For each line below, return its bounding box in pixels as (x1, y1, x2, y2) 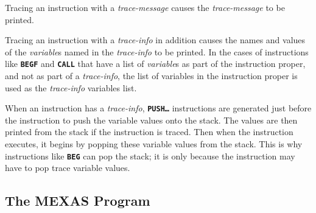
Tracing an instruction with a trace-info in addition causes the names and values (5, 33, 306, 46)
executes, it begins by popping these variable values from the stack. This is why (5, 138, 303, 150)
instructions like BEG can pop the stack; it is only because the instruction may (5, 149, 295, 162)
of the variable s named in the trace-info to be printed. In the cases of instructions (5, 45, 309, 58)
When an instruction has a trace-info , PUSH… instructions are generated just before (5, 102, 312, 114)
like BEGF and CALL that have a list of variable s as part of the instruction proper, (5, 57, 306, 70)
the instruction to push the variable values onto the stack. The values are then (5, 113, 298, 126)
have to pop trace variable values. (5, 161, 130, 174)
